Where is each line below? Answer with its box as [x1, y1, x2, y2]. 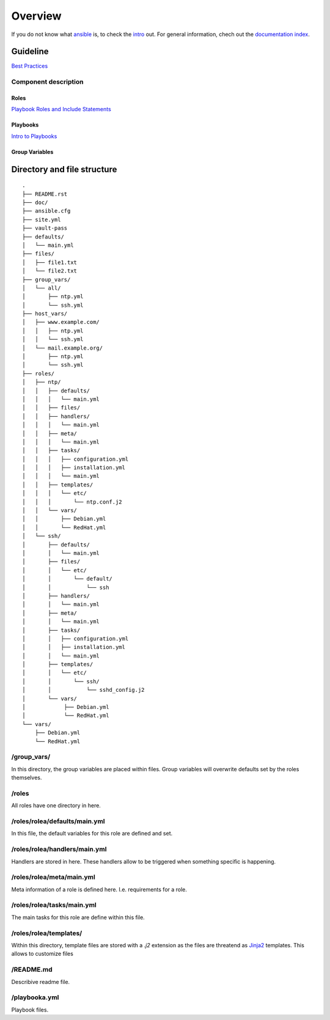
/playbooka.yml [11, 993, 59, 1002]
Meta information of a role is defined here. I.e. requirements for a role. [11, 886, 188, 893]
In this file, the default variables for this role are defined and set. [11, 830, 173, 837]
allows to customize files [11, 950, 73, 958]
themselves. [11, 774, 42, 782]
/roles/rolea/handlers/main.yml [11, 845, 107, 854]
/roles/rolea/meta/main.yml [11, 873, 96, 881]
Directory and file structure [11, 164, 117, 174]
